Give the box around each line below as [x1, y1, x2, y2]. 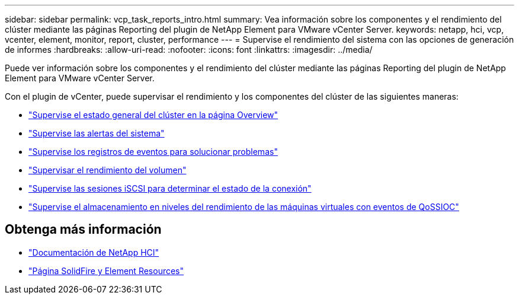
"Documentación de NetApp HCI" [28, 247, 159, 257]
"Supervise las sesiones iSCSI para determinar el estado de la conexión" [28, 183, 312, 193]
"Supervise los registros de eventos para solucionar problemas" [28, 147, 278, 157]
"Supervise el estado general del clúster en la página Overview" [28, 110, 278, 120]
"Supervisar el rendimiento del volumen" [28, 165, 187, 175]
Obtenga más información [5, 222, 162, 237]
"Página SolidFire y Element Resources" [28, 265, 184, 276]
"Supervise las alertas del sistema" [28, 128, 165, 138]
